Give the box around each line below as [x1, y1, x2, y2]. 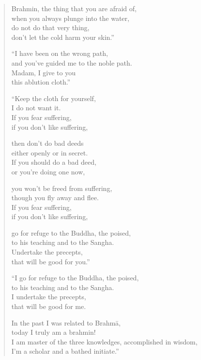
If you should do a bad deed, [11, 157, 96, 167]
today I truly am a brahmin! [11, 327, 96, 337]
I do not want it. [11, 103, 61, 113]
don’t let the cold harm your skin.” [11, 32, 114, 42]
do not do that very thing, [11, 22, 90, 33]
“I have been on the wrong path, [11, 48, 108, 58]
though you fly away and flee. [11, 192, 99, 203]
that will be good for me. [11, 301, 86, 311]
